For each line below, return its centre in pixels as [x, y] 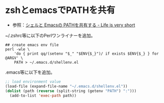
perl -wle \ [17, 49]
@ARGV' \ [14, 58]
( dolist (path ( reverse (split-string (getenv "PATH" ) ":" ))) [71, 91]
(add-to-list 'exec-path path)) [43, 96]
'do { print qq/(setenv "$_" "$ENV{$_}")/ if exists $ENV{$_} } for [86, 53]
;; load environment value [33, 82]
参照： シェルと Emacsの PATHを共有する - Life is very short [74, 25]
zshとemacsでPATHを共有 [60, 10]
